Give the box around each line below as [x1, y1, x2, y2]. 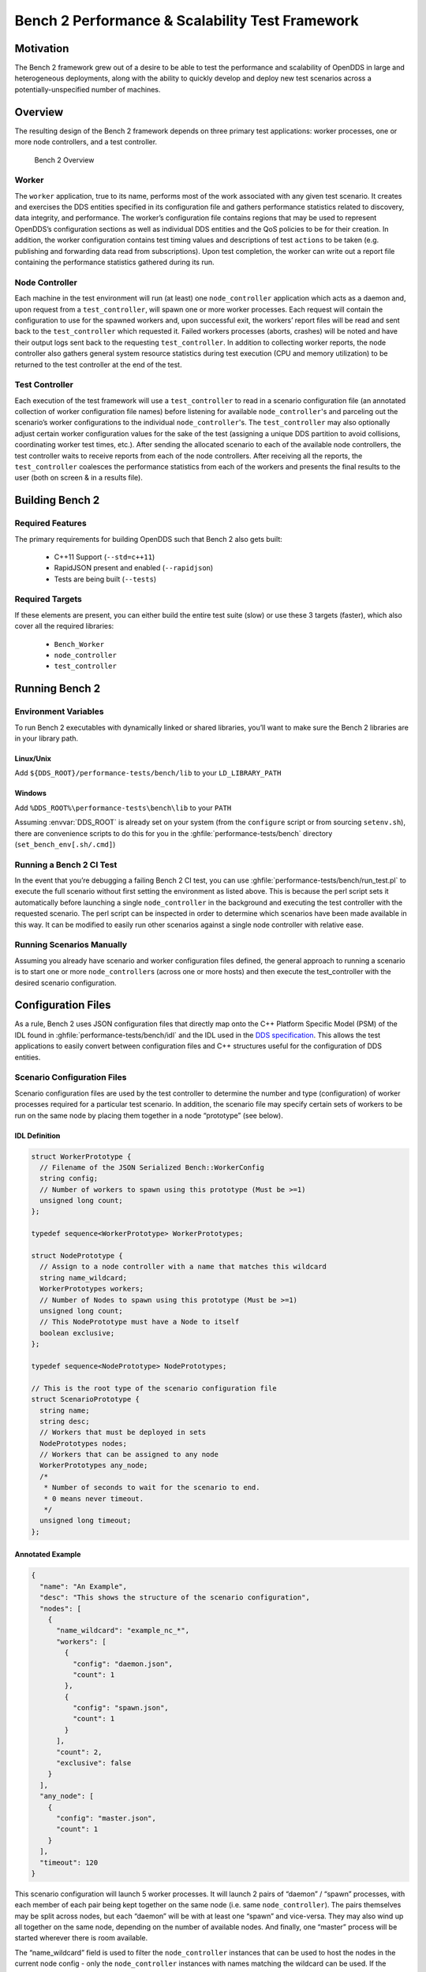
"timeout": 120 [39, 1858, 99, 1867]
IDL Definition [14, 1130, 61, 1140]
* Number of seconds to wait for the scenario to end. [43, 1483, 260, 1492]
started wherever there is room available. [14, 1933, 148, 1943]
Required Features [14, 517, 87, 528]
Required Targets [14, 594, 83, 605]
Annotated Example [14, 1550, 81, 1559]
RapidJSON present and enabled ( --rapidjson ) [54, 563, 214, 573]
